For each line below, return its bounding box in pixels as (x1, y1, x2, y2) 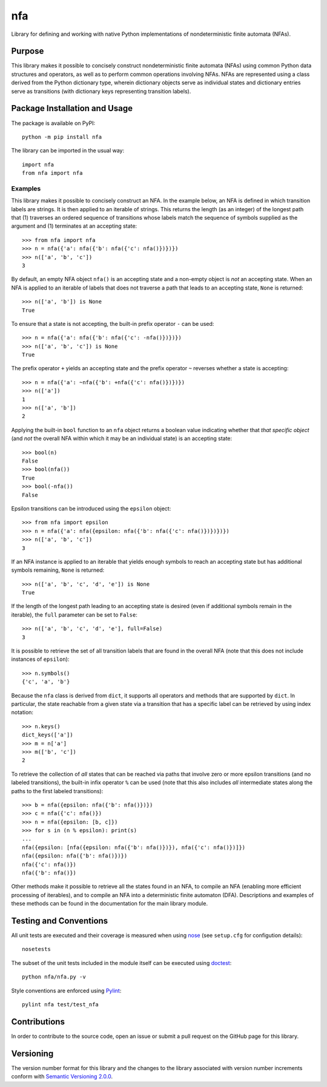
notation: (11, 709, 33, 716)
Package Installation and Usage (11, 103, 133, 113)
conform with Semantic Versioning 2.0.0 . (11, 1073, 113, 1080)
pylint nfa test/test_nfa (22, 1001, 99, 1008)
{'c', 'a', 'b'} (22, 679, 70, 685)
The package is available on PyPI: (11, 119, 96, 127)
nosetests (22, 946, 51, 953)
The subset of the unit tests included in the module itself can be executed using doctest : (11, 959, 232, 966)
